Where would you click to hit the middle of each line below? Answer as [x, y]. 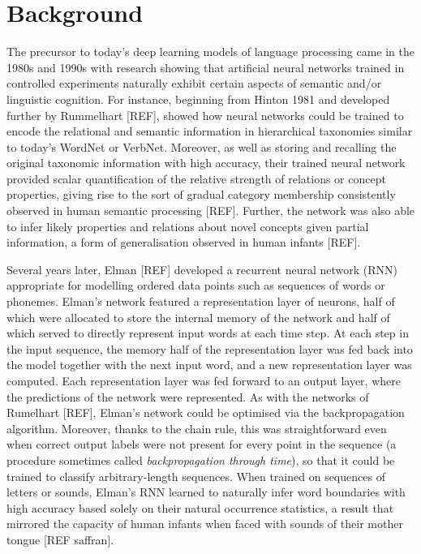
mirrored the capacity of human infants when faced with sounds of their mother [205, 524]
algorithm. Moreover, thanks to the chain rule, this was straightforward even [197, 428]
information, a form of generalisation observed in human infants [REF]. [184, 242]
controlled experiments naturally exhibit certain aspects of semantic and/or [194, 83]
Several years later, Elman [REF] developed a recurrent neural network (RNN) [202, 269]
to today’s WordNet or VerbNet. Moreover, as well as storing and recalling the [202, 146]
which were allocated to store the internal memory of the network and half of [198, 317]
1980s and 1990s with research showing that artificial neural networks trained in [206, 67]
